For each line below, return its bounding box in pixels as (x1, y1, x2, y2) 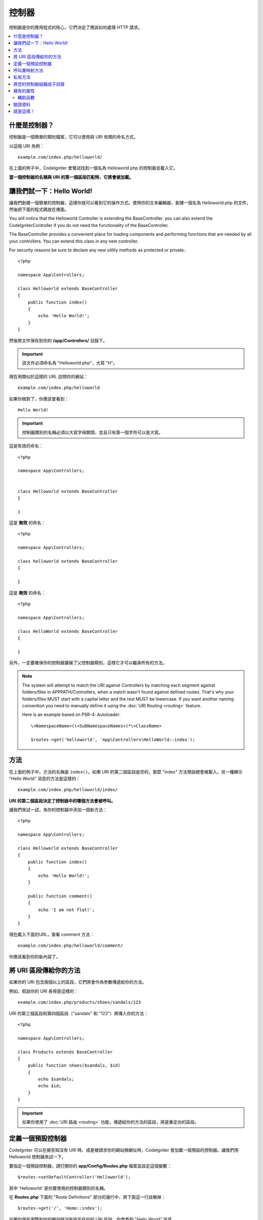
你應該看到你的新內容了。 (9, 954, 60, 959)
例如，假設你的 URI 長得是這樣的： (9, 988, 79, 994)
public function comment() (27, 893, 93, 899)
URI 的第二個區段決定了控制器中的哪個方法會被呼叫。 (9, 798, 115, 804)
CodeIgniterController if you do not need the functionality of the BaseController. (9, 222, 169, 228)
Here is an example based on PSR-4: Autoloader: (22, 712, 121, 717)
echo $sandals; (38, 1077, 75, 1082)
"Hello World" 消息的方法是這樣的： (9, 775, 80, 781)
